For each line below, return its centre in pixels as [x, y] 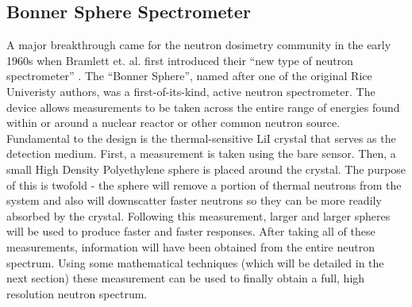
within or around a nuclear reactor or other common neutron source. [173, 123]
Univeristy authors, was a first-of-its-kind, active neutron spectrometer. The [191, 91]
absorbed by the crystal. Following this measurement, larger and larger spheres [198, 215]
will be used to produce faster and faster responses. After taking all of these [191, 231]
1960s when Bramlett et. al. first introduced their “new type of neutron [180, 60]
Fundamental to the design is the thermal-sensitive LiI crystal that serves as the [201, 138]
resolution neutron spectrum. [77, 293]
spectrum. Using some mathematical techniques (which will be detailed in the [195, 262]
